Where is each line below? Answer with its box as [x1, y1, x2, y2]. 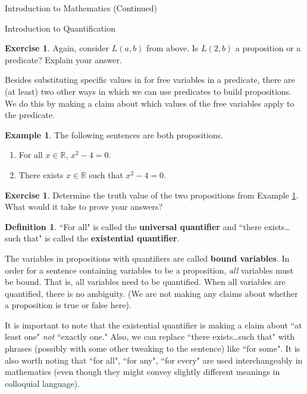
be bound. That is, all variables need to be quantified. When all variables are [5, 275, 286, 288]
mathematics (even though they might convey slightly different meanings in [5, 365, 280, 378]
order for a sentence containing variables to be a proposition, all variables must [5, 263, 294, 276]
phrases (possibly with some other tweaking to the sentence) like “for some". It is [5, 342, 300, 355]
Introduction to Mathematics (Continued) [5, 2, 158, 14]
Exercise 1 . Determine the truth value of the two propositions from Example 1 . [5, 188, 299, 201]
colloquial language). [5, 377, 80, 389]
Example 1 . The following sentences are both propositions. [5, 128, 223, 141]
